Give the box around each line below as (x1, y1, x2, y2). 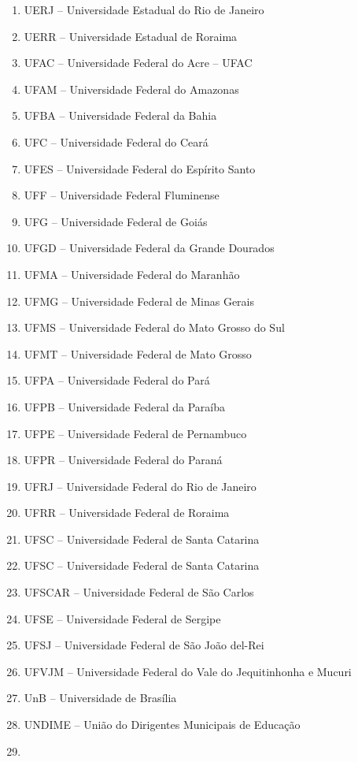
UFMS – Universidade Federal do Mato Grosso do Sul (24, 319, 285, 336)
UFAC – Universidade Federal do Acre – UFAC (24, 54, 253, 71)
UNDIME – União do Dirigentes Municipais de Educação (24, 716, 301, 733)
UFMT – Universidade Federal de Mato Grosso (24, 345, 252, 362)
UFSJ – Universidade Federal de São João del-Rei (24, 637, 264, 653)
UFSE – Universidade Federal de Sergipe (24, 610, 221, 626)
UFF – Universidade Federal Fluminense (24, 187, 220, 203)
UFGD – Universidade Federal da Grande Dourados (24, 240, 275, 256)
